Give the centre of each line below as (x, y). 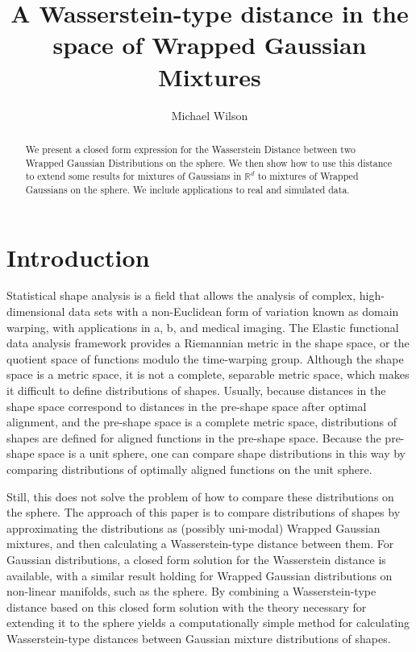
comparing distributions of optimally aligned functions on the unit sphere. (189, 469)
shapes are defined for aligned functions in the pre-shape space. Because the (194, 437)
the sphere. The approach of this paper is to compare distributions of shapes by (204, 512)
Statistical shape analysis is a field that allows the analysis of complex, (181, 295)
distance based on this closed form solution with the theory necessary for (187, 606)
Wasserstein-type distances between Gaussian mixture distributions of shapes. (199, 638)
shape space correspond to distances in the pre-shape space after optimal (187, 406)
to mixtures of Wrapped (308, 176)
